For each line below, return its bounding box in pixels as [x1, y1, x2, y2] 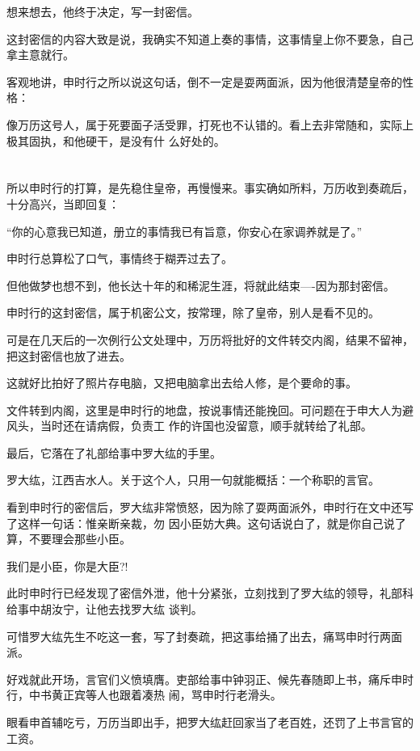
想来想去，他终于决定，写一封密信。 [6, 3, 199, 19]
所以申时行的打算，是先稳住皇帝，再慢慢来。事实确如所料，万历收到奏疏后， [6, 179, 414, 196]
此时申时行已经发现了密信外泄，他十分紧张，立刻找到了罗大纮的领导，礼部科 [6, 584, 414, 601]
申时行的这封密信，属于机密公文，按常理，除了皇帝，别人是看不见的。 [6, 304, 380, 321]
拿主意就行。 [6, 46, 74, 63]
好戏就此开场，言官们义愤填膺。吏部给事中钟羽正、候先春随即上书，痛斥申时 [6, 670, 414, 687]
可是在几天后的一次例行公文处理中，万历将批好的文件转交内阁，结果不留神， [6, 331, 414, 348]
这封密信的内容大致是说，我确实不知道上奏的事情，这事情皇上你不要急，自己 [6, 30, 414, 47]
